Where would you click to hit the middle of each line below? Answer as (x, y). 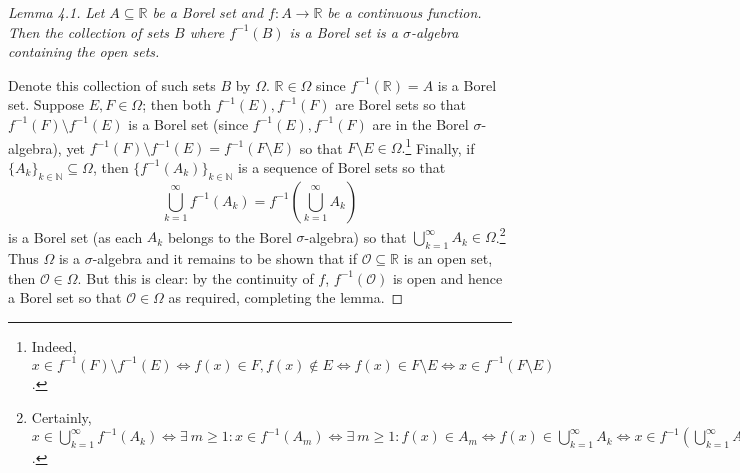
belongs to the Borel (229, 236)
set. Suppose (46, 104)
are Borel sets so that (400, 104)
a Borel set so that (65, 297)
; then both (177, 104)
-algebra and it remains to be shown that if (224, 258)
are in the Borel (420, 123)
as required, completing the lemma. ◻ (286, 297)
